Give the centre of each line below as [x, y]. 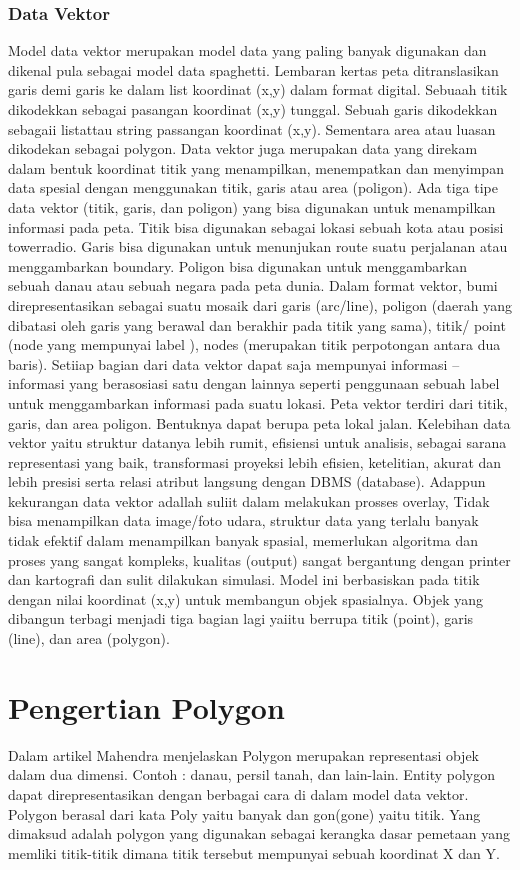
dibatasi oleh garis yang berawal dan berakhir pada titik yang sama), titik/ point [257, 324]
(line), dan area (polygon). [89, 638]
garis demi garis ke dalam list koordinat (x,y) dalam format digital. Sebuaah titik [258, 89]
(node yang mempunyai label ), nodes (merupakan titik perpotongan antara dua [254, 344]
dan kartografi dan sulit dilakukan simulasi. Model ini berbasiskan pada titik [244, 579]
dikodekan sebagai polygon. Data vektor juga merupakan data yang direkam [243, 148]
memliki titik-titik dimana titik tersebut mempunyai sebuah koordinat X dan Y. [254, 852]
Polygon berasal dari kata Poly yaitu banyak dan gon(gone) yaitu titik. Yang [244, 813]
